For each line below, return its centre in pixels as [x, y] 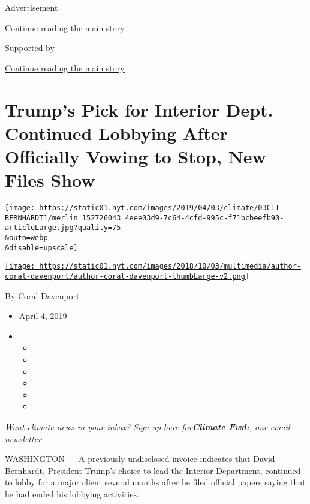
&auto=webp [26, 238]
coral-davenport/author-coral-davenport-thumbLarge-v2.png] [127, 276]
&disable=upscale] [41, 248]
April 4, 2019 [43, 316]
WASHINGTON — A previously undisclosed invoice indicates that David [140, 459]
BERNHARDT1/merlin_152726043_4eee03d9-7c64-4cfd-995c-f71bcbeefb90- [145, 218]
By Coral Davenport [42, 295]
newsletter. [25, 438]
